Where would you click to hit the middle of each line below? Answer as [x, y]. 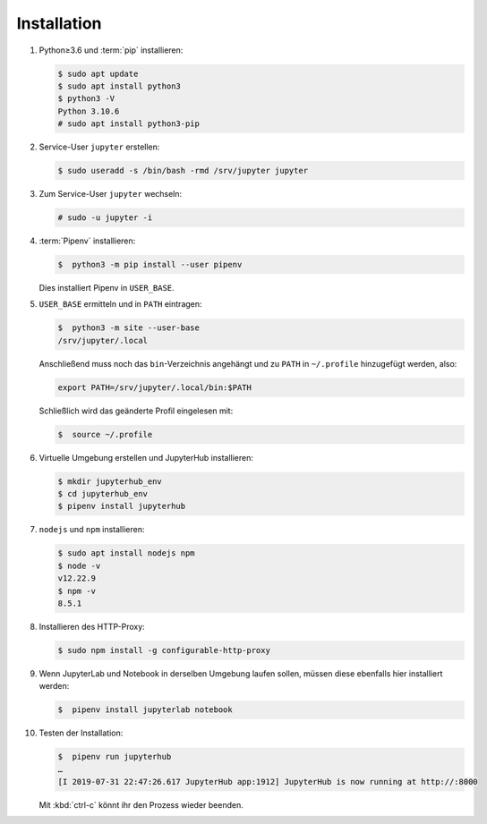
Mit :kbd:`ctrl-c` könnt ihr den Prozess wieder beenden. [141, 805]
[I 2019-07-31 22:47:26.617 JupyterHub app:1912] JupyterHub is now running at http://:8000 [268, 782]
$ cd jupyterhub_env [103, 494]
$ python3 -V [86, 99]
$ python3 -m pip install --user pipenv [150, 264]
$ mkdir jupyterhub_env [110, 481]
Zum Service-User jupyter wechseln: [111, 194]
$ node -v [79, 565]
